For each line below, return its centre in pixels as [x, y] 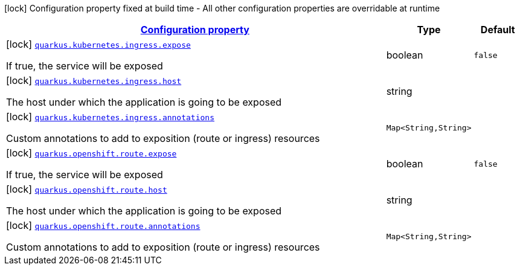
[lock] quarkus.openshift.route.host [87, 189]
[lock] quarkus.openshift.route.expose [91, 153]
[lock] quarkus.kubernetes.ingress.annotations [110, 117]
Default [498, 30]
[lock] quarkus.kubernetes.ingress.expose [98, 44]
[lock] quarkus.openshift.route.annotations [103, 225]
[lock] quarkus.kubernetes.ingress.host [94, 80]
